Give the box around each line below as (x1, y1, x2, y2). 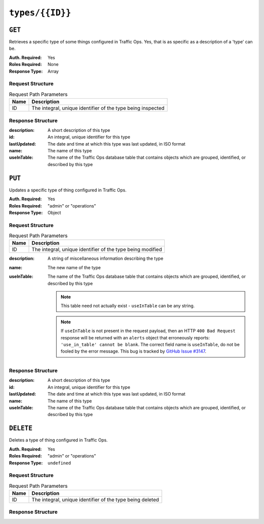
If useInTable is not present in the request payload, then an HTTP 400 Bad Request (61, 328, 236, 334)
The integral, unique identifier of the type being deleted (31, 496, 159, 503)
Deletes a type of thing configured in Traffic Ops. (9, 437, 108, 443)
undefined (47, 460, 71, 466)
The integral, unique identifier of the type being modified (31, 246, 162, 253)
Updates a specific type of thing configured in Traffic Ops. (9, 187, 127, 193)
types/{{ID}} (9, 7, 71, 18)
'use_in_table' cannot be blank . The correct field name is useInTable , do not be (61, 341, 240, 347)
